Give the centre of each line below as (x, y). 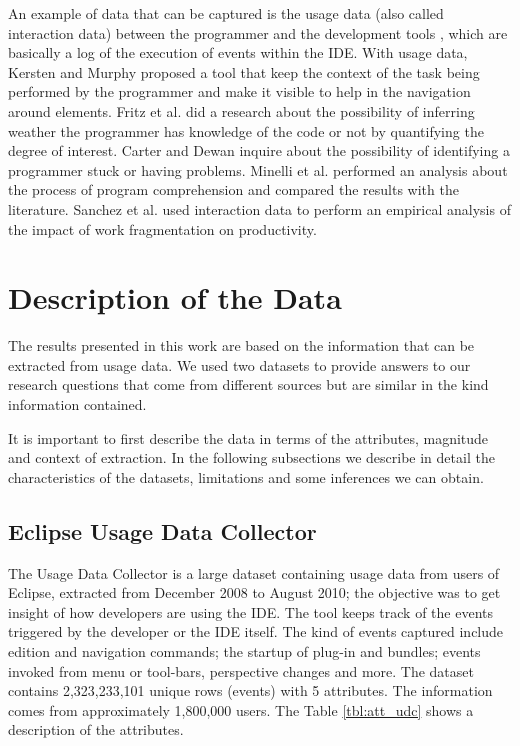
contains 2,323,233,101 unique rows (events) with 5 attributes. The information (250, 690)
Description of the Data (175, 297)
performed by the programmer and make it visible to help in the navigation (239, 91)
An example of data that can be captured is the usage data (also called (226, 13)
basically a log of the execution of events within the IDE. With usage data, (238, 52)
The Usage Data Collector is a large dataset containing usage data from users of (254, 572)
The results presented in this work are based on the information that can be (241, 345)
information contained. (77, 404)
